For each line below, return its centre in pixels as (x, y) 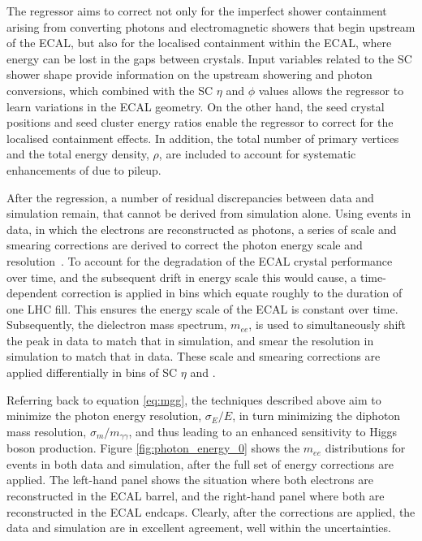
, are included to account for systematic (257, 154)
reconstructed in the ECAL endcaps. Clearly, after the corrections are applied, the (211, 511)
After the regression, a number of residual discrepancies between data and (190, 197)
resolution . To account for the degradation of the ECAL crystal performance (200, 260)
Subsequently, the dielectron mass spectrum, (117, 325)
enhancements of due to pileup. (84, 169)
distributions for (365, 448)
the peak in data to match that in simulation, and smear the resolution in (190, 340)
